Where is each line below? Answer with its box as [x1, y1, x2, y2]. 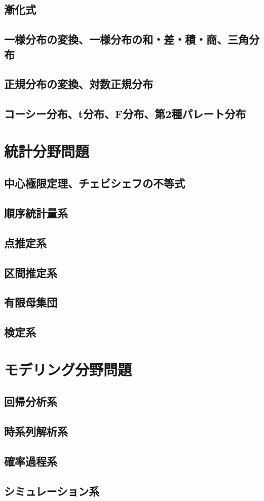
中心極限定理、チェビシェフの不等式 [4, 175, 185, 191]
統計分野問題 [4, 140, 90, 161]
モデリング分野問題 [4, 359, 132, 379]
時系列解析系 [4, 423, 68, 439]
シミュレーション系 [4, 483, 100, 498]
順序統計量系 [4, 205, 68, 221]
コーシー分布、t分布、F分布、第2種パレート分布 [4, 106, 246, 122]
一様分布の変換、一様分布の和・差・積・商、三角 [4, 31, 249, 47]
